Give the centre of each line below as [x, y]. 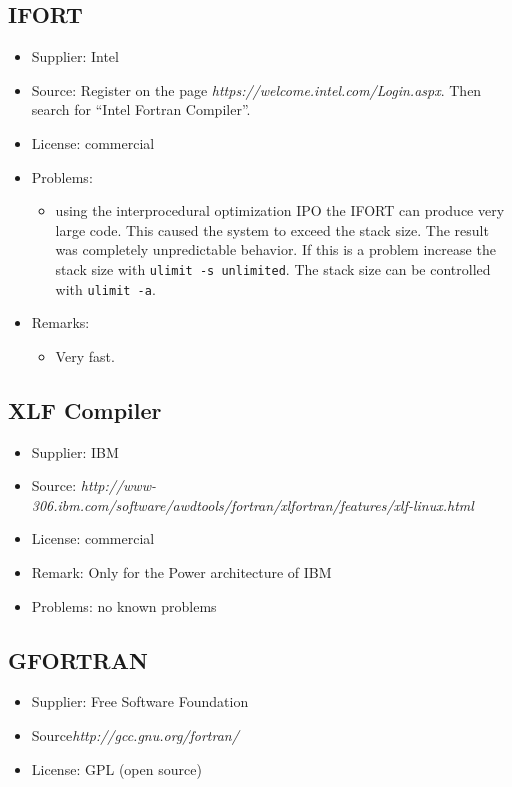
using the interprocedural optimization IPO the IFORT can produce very [280, 210]
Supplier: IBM [75, 451]
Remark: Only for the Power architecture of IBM [181, 572]
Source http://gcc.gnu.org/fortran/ [135, 735]
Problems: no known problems [124, 605]
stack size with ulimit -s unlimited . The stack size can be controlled [273, 268]
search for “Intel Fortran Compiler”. [141, 109]
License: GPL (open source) [116, 768]
